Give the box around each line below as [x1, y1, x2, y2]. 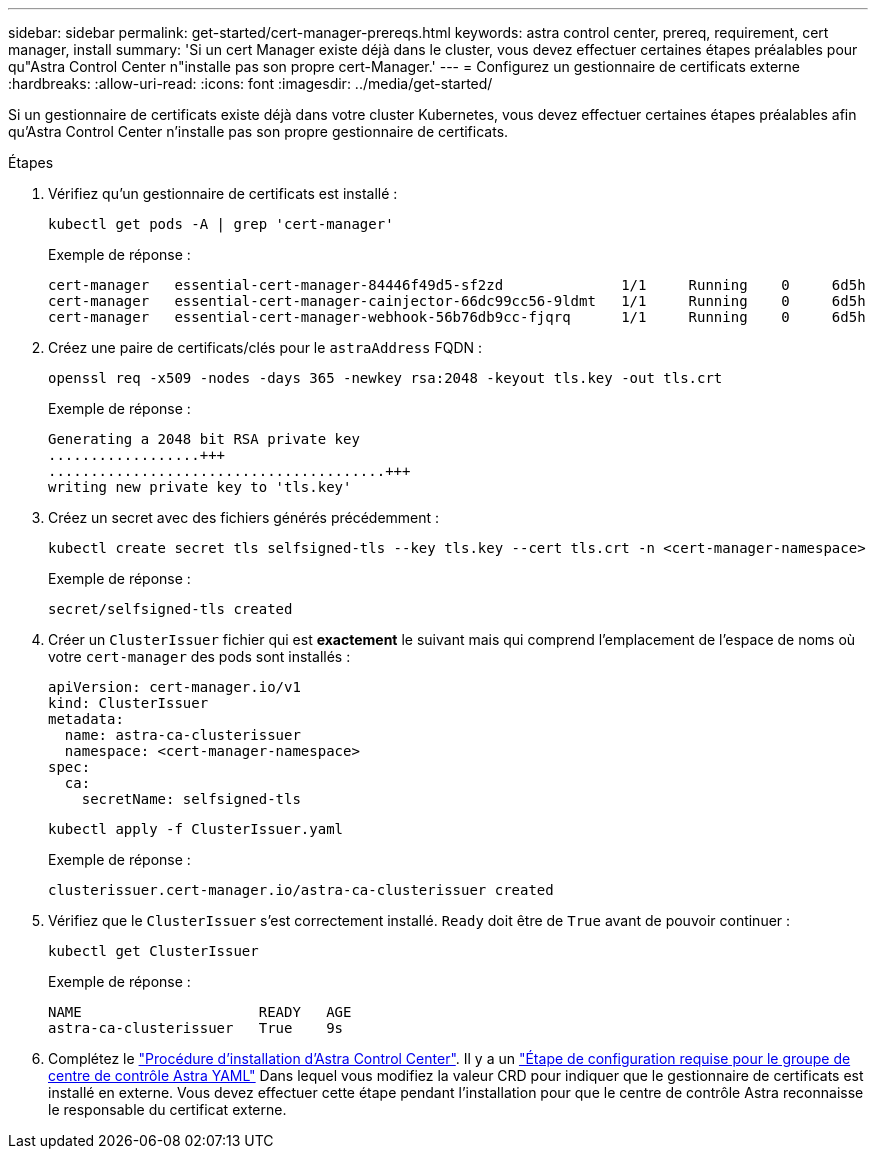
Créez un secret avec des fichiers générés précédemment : [48, 509, 440, 526]
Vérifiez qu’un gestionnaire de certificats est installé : [48, 185, 398, 202]
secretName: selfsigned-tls [81, 791, 301, 807]
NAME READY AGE [48, 1004, 352, 1020]
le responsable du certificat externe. [48, 1101, 287, 1118]
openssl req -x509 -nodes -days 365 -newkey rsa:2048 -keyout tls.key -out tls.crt [48, 370, 723, 386]
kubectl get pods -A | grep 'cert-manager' [48, 216, 394, 232]
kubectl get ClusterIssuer [48, 943, 259, 959]
